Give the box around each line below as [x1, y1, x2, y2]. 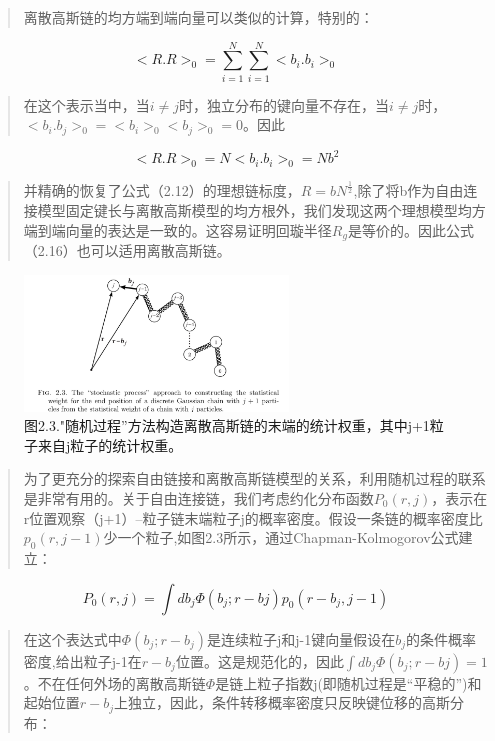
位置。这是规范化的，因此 [175, 650, 344, 671]
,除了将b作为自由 [353, 180, 464, 201]
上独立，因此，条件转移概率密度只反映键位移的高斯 [114, 692, 451, 713]
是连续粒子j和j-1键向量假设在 [206, 628, 396, 649]
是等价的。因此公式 [347, 219, 474, 240]
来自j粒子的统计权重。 [37, 434, 183, 455]
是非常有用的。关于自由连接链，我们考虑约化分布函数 [23, 487, 374, 508]
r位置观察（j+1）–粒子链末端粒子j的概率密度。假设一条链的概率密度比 [23, 507, 483, 528]
